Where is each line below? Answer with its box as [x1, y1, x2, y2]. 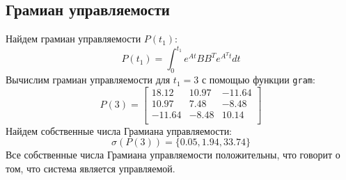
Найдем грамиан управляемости [6, 31, 141, 46]
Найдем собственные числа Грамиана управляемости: [6, 123, 233, 138]
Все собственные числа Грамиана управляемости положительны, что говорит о [6, 147, 340, 162]
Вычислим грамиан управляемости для [6, 72, 171, 87]
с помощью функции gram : [201, 72, 315, 87]
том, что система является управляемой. [6, 161, 175, 176]
